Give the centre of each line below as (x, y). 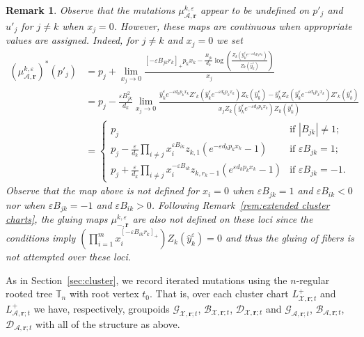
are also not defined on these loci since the (223, 219)
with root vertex (104, 293)
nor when (25, 204)
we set (230, 40)
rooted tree (29, 293)
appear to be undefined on (255, 10)
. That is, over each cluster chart (219, 293)
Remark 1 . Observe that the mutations (90, 10)
